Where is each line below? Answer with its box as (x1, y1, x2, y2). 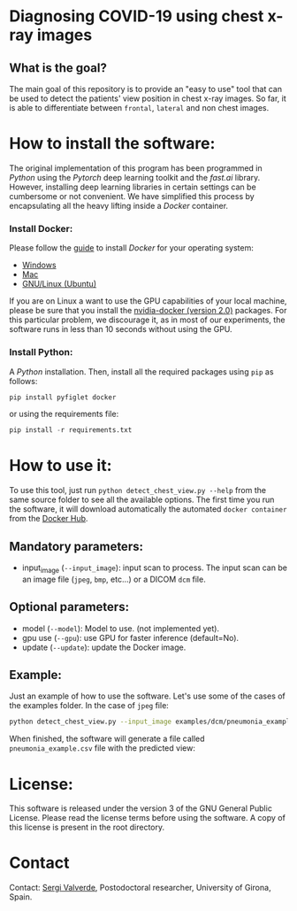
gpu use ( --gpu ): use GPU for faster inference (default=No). (21, 632, 240, 643)
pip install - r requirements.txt (9, 426, 133, 435)
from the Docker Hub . (9, 513, 88, 524)
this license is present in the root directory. (9, 822, 165, 833)
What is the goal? (9, 60, 108, 75)
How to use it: (9, 456, 112, 475)
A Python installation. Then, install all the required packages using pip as (9, 366, 274, 377)
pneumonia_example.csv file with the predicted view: (9, 743, 196, 753)
